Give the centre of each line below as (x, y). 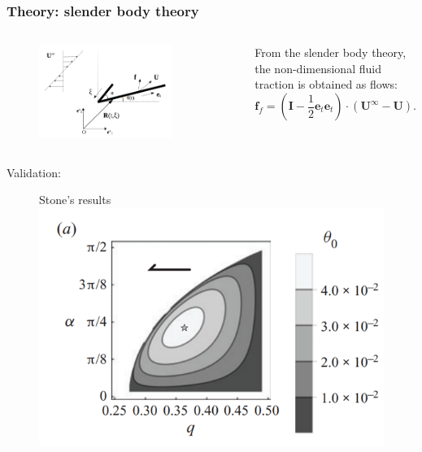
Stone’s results (75, 200)
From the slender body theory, (331, 52)
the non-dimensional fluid (318, 68)
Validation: (34, 172)
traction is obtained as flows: (326, 84)
